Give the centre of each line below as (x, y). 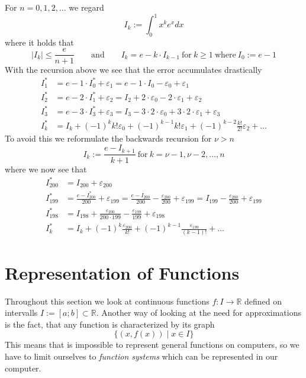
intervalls (21, 313)
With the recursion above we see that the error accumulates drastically (133, 69)
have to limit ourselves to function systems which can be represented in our (141, 356)
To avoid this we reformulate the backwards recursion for (108, 138)
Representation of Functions (122, 272)
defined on (263, 301)
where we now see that (46, 169)
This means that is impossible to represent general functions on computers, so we (152, 345)
